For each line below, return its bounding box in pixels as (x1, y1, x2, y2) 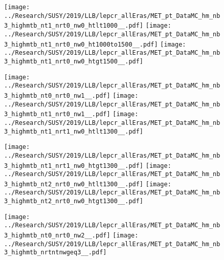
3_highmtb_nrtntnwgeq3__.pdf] (4, 249, 107, 256)
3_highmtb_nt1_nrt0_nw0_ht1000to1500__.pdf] (4, 40, 158, 48)
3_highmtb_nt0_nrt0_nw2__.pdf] (4, 232, 110, 240)
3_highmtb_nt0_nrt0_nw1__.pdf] (4, 92, 110, 99)
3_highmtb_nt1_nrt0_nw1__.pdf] (4, 111, 110, 118)
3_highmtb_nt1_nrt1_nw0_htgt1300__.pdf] (4, 162, 144, 169)
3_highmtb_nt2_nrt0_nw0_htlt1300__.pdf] (4, 180, 144, 188)
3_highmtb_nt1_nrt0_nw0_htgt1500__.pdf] (4, 57, 144, 65)
